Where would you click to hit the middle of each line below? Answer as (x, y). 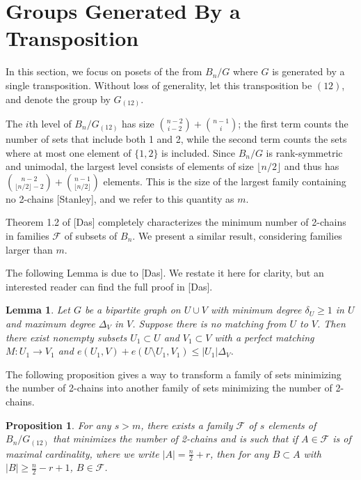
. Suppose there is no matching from (209, 323)
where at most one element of (69, 152)
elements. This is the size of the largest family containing (225, 181)
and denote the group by (58, 99)
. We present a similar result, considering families (237, 235)
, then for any (239, 453)
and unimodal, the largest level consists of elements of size (130, 166)
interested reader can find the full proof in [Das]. (109, 286)
